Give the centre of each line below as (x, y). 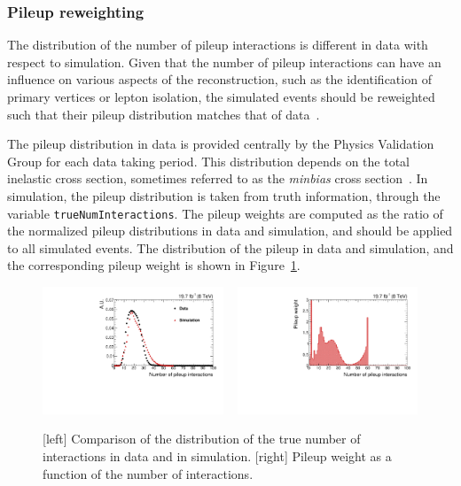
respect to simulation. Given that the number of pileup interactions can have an (224, 62)
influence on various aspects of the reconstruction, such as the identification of (219, 79)
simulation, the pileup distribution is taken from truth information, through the (224, 195)
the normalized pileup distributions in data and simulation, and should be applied (230, 231)
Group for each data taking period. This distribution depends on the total (209, 161)
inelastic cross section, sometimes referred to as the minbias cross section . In (218, 178)
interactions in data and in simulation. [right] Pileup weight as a (217, 456)
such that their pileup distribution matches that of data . (164, 114)
